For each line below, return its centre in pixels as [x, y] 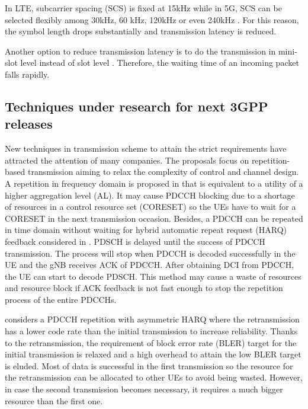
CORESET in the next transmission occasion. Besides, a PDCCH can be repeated [154, 218]
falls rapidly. [27, 74]
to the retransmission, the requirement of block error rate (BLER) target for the [151, 342]
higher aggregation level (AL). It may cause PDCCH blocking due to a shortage [150, 195]
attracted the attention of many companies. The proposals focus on [127, 160]
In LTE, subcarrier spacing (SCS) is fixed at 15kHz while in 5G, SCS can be [143, 8]
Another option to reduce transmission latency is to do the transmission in [140, 51]
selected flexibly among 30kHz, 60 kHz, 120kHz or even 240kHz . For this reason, [152, 19]
